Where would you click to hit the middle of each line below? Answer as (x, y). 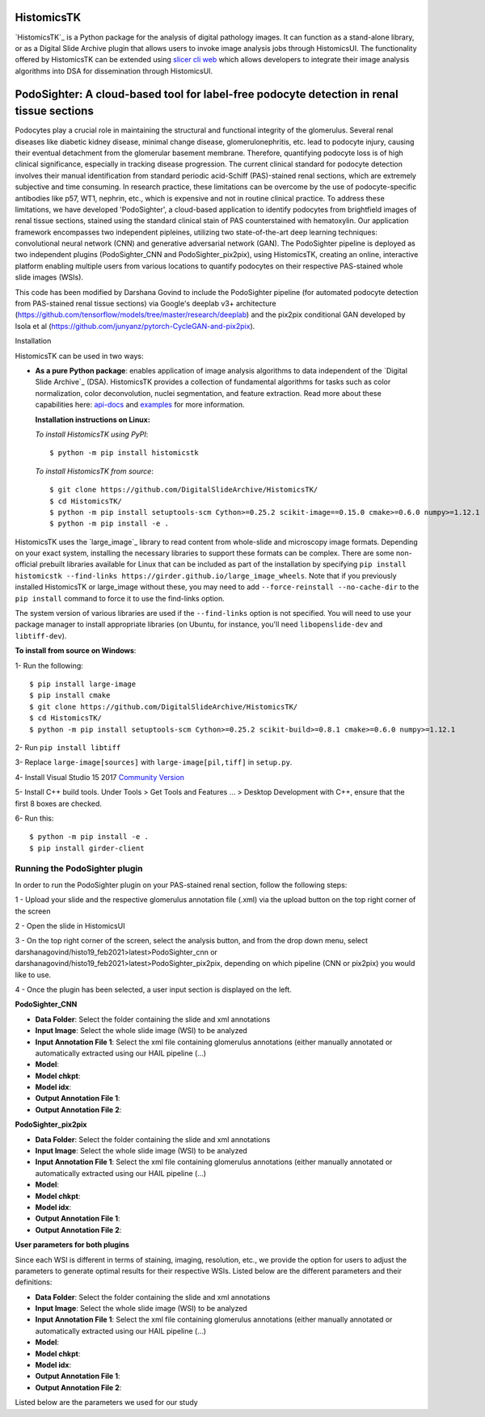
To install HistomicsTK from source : (94, 471)
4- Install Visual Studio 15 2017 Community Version (100, 777)
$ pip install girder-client (87, 848)
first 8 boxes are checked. (59, 803)
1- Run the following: (49, 665)
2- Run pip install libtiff (68, 747)
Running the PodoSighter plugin (79, 869)
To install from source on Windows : (76, 651)
